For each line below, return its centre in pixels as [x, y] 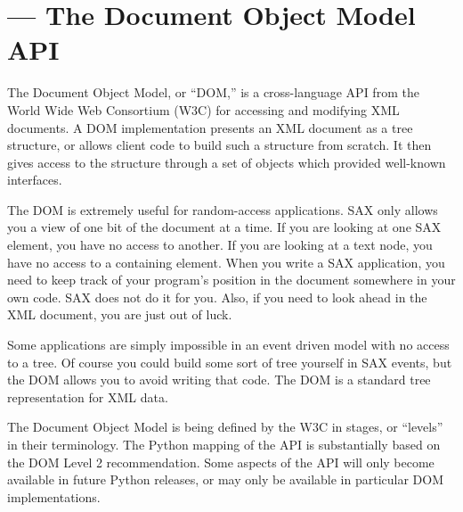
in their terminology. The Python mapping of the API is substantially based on [224, 444]
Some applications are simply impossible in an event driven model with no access [228, 345]
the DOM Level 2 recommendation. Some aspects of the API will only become [221, 462]
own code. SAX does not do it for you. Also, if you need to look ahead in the [217, 297]
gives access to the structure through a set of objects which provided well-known [227, 162]
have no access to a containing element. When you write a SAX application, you [226, 262]
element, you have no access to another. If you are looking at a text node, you [220, 245]
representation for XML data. [88, 396]
